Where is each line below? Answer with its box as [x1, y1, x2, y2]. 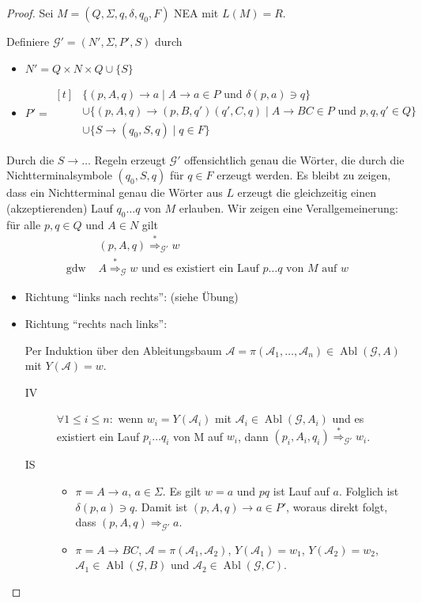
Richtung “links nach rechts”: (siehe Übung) [24, 288, 239, 305]
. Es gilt [162, 483, 202, 499]
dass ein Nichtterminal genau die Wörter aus [6, 184, 223, 201]
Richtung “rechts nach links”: [24, 315, 168, 331]
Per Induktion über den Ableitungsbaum [24, 341, 222, 358]
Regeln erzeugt [94, 151, 166, 168]
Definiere [6, 33, 50, 49]
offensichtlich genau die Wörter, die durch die [184, 151, 405, 168]
